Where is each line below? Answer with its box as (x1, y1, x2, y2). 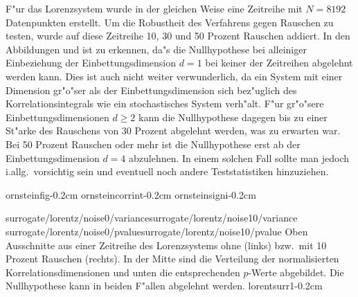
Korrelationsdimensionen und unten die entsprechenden (6, 264, 240, 279)
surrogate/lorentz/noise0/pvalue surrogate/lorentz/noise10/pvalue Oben (6, 224, 308, 238)
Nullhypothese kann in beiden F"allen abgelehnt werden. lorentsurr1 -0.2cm (6, 278, 323, 293)
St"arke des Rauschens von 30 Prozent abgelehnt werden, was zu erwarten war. (6, 123, 341, 138)
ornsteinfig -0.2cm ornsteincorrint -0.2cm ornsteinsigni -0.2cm (6, 187, 256, 201)
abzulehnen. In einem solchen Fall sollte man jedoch (128, 150, 350, 165)
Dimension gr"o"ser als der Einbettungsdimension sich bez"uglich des (6, 82, 297, 97)
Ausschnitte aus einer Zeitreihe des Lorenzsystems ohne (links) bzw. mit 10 (6, 237, 327, 252)
